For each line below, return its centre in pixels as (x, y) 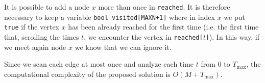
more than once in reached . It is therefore (164, 7)
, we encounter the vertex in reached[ (143, 36)
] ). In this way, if (232, 36)
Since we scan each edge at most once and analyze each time (99, 64)
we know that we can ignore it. (123, 47)
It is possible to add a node (47, 7)
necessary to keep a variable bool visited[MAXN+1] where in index (110, 17)
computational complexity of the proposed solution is (87, 74)
